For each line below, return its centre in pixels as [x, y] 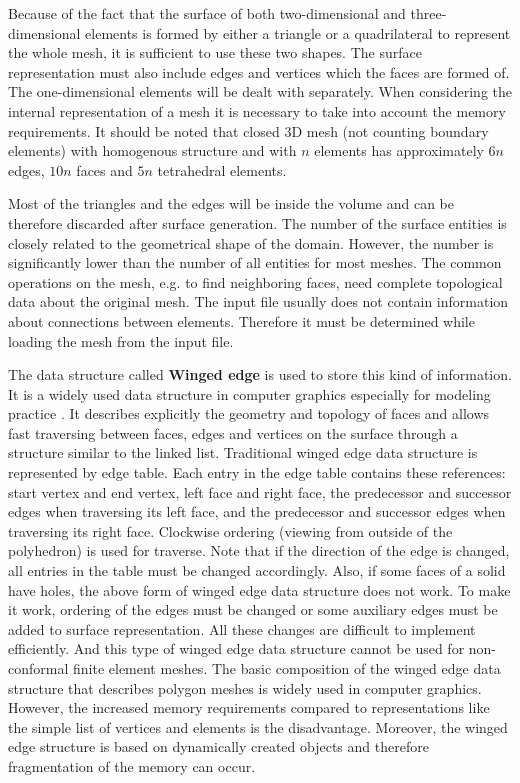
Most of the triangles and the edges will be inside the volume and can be [231, 203]
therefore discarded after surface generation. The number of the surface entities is [257, 222]
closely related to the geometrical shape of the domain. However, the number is [251, 242]
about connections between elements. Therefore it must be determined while [241, 320]
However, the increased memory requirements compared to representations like [249, 707]
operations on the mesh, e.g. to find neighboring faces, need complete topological [255, 281]
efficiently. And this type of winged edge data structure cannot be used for [236, 648]
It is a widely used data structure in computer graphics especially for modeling [249, 393]
